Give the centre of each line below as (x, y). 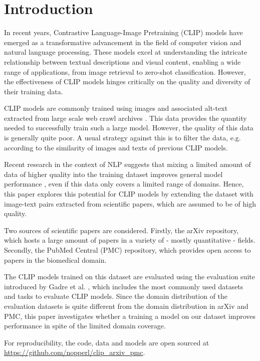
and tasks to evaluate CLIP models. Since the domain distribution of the (116, 296)
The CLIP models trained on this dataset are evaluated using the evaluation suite (129, 277)
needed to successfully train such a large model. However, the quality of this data (129, 128)
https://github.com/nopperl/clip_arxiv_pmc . (75, 352)
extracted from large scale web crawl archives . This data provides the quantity (125, 118)
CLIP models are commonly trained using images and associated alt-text (116, 108)
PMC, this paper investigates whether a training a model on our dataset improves (130, 316)
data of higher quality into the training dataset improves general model (113, 174)
